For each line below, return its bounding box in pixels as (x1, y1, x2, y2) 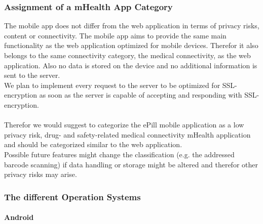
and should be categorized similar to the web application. (4, 139, 182, 150)
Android (4, 212, 34, 222)
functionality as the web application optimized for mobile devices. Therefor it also (4, 40, 258, 51)
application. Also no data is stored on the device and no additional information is (4, 60, 257, 70)
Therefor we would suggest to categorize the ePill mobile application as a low (4, 119, 244, 130)
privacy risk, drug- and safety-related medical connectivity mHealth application (4, 129, 251, 140)
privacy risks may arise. (4, 169, 77, 180)
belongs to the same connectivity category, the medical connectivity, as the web (4, 50, 251, 60)
